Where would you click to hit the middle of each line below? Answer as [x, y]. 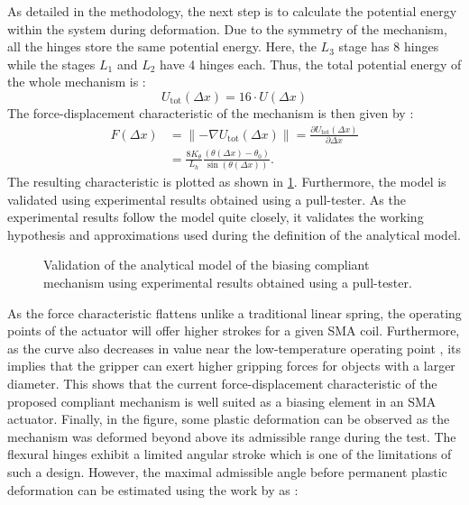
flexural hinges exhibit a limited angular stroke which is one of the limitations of [230, 454]
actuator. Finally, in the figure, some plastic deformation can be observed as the [229, 419]
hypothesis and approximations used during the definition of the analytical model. [234, 234]
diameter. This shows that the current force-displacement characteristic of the [222, 383]
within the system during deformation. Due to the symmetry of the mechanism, [227, 28]
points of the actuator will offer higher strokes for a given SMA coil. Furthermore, [234, 331]
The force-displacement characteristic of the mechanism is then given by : [211, 112]
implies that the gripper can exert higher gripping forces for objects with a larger [231, 366]
